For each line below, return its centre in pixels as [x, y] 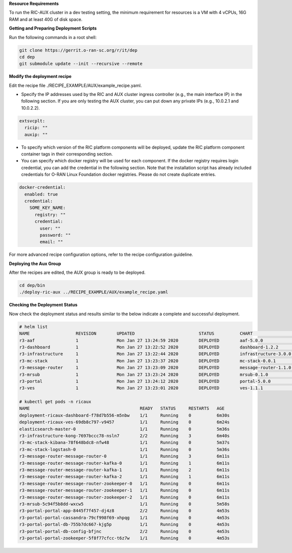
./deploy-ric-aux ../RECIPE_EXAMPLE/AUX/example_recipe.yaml [94, 292]
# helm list [34, 327]
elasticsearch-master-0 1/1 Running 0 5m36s [124, 429]
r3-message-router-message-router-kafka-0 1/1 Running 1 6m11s [124, 463]
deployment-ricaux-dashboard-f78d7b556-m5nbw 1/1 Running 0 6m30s [124, 415]
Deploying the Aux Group [35, 264]
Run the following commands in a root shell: [53, 37]
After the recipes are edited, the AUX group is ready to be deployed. [77, 272]
